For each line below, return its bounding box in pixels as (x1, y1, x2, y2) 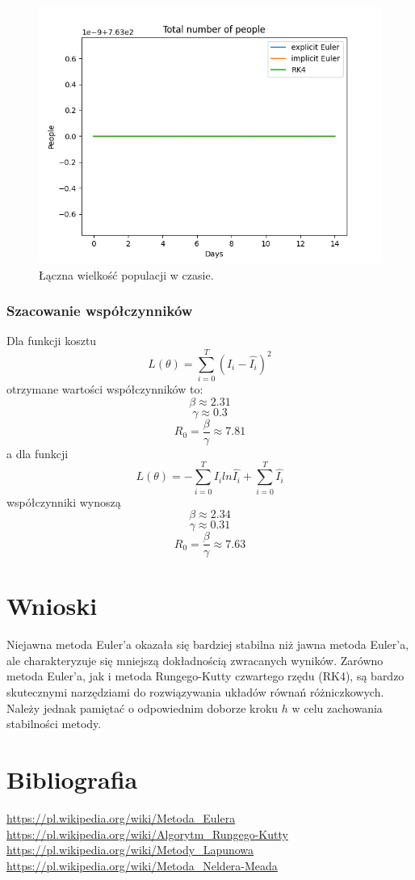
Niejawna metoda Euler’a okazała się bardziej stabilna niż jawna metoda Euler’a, (6, 636, 409, 653)
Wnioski (6, 589, 98, 622)
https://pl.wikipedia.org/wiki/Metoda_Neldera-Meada (6, 857, 278, 874)
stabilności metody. (6, 715, 102, 732)
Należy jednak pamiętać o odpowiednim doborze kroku (6, 699, 279, 716)
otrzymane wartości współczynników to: (6, 381, 203, 398)
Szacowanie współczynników (6, 301, 193, 321)
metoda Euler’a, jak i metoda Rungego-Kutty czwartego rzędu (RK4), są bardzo (6, 667, 405, 684)
